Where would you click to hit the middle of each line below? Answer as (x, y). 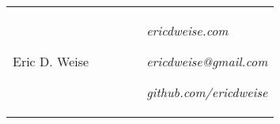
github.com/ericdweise (207, 92)
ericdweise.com (187, 30)
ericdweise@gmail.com (207, 61)
